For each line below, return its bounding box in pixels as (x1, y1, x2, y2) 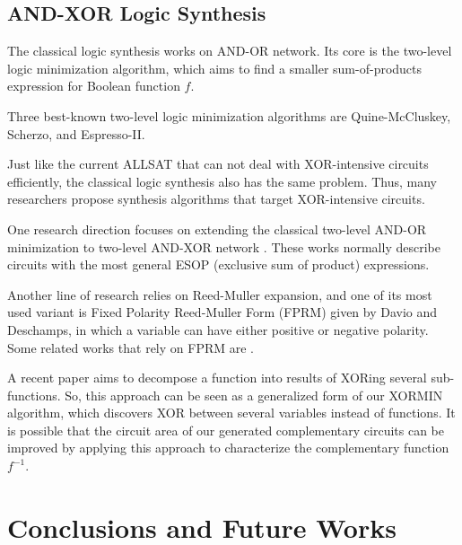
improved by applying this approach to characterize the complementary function (7, 438, 449, 457)
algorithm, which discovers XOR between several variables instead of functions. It (7, 403, 456, 422)
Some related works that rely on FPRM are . (7, 338, 254, 356)
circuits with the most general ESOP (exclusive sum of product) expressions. (7, 255, 430, 274)
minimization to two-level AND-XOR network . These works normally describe (7, 237, 440, 256)
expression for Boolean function (7, 76, 180, 95)
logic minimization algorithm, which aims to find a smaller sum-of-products (7, 58, 423, 77)
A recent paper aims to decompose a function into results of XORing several (7, 368, 427, 387)
